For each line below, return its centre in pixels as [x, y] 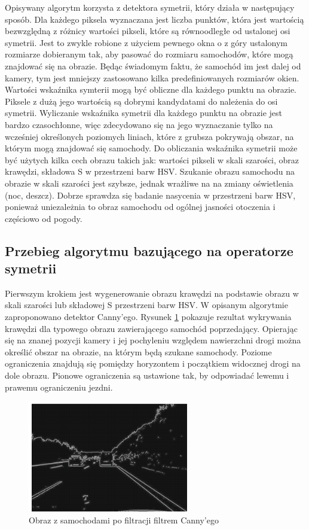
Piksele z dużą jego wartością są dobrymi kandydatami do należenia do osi [141, 101]
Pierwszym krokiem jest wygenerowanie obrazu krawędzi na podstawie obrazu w [152, 293]
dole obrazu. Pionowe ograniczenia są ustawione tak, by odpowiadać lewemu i [147, 375]
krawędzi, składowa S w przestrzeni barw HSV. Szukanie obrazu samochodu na [150, 171]
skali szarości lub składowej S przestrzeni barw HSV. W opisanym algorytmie [146, 305]
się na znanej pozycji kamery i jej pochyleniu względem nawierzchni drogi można [153, 340]
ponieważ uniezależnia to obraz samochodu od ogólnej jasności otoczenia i [140, 207]
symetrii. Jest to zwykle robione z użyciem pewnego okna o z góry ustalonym [146, 42]
